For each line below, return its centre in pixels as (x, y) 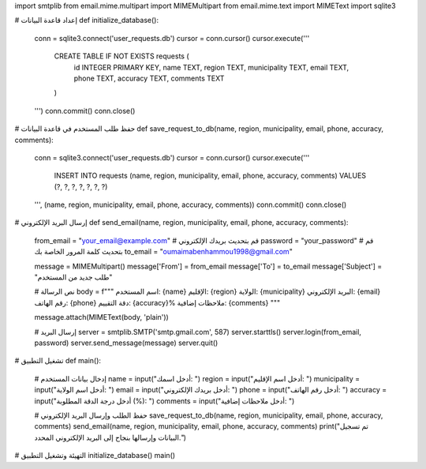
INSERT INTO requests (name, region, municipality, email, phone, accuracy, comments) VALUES (210, 176)
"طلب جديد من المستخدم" (73, 277)
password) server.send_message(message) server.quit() (126, 343)
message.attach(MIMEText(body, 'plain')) (101, 317)
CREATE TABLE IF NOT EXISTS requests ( (121, 56)
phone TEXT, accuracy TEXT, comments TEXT (149, 78)
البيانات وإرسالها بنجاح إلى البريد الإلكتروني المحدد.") (110, 437)
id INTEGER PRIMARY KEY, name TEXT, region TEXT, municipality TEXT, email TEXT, (211, 67)
